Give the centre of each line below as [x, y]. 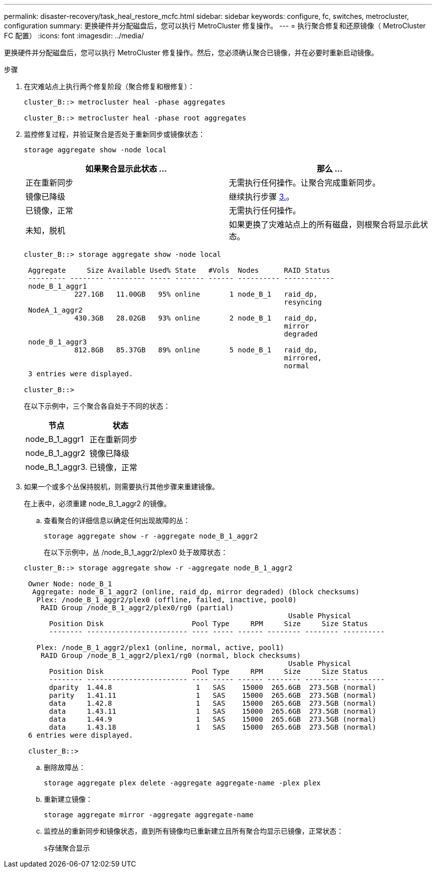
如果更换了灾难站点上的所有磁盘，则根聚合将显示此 [325, 224]
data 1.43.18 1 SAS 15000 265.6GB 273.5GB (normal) [213, 727]
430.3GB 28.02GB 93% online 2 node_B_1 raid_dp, [196, 318]
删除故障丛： [65, 767]
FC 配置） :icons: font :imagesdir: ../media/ [74, 36]
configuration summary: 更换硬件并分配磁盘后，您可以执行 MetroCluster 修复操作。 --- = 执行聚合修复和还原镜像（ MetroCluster [215, 26]
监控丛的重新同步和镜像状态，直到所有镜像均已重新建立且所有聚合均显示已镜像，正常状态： [194, 831]
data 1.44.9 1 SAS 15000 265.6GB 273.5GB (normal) [213, 719]
